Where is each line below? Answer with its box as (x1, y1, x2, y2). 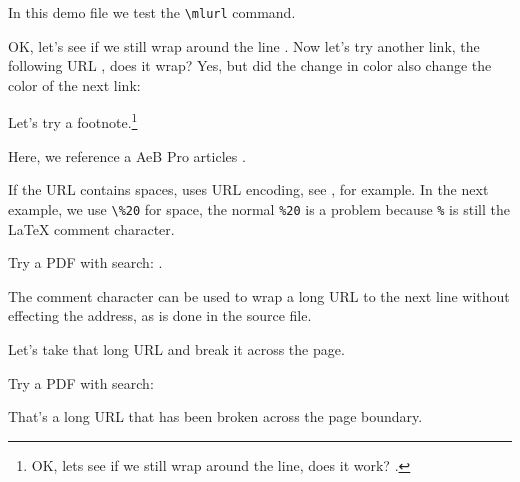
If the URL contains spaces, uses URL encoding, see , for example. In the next (8, 179, 489, 200)
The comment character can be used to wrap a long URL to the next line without (8, 285, 510, 306)
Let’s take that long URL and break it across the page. (8, 338, 345, 359)
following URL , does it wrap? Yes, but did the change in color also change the (8, 55, 492, 76)
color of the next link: (8, 74, 141, 95)
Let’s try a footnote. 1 (8, 109, 138, 133)
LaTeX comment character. (8, 218, 175, 239)
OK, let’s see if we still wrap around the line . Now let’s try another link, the (8, 35, 480, 56)
